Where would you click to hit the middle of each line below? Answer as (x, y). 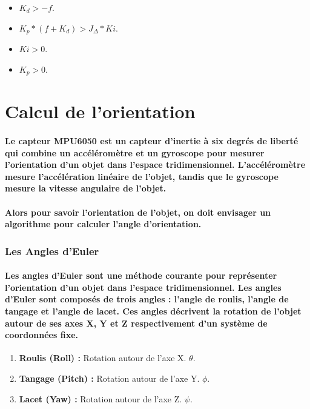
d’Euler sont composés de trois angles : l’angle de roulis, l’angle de (147, 299)
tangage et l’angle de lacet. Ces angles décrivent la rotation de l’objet (153, 311)
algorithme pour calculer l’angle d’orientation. (103, 224)
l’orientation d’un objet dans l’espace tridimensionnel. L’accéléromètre (155, 165)
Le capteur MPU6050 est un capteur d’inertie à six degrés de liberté (152, 141)
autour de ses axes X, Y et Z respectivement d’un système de (136, 323)
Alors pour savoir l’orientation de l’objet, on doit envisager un (138, 212)
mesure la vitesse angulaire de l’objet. (86, 188)
